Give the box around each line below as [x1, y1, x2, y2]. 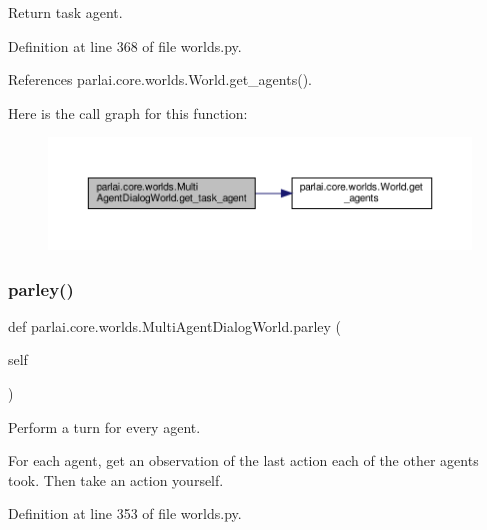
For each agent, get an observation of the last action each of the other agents [8, 450, 479, 471]
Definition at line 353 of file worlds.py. [8, 503, 242, 524]
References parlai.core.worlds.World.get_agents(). [8, 69, 312, 90]
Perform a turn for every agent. [8, 416, 201, 437]
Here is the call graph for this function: [8, 102, 248, 123]
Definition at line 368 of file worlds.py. [8, 35, 242, 56]
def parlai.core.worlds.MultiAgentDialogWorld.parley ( [8, 315, 342, 336]
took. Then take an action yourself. [8, 469, 224, 490]
